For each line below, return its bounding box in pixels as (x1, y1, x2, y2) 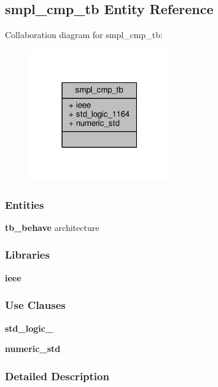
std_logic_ (5, 321, 53, 334)
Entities (5, 197, 44, 212)
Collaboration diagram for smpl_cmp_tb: (5, 28, 163, 41)
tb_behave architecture (5, 221, 99, 233)
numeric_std (5, 342, 61, 355)
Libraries (5, 247, 50, 262)
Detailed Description (5, 368, 109, 383)
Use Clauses (5, 297, 66, 313)
